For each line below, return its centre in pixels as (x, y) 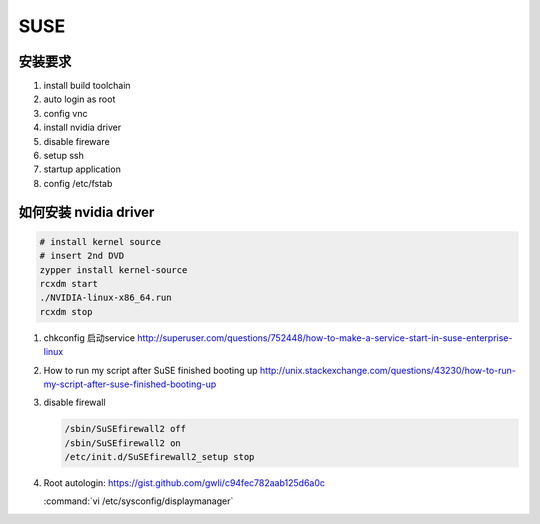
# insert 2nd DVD (82, 256)
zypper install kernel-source (113, 269)
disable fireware (76, 141)
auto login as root (79, 99)
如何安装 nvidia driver (86, 211)
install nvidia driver (82, 127)
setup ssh (63, 156)
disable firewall (74, 402)
